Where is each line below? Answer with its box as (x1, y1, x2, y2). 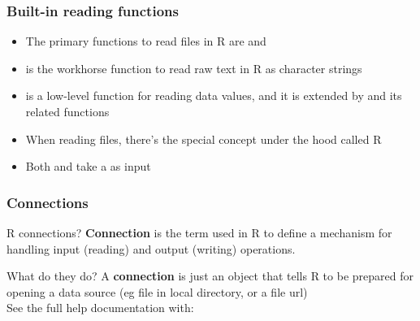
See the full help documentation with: (6, 299, 194, 316)
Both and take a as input (25, 158, 151, 175)
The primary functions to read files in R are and (25, 33, 266, 50)
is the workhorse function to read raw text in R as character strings (25, 59, 362, 76)
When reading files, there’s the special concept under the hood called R (25, 130, 382, 147)
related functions (25, 103, 110, 119)
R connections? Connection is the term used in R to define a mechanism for (6, 224, 392, 241)
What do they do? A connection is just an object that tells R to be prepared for (6, 267, 414, 284)
